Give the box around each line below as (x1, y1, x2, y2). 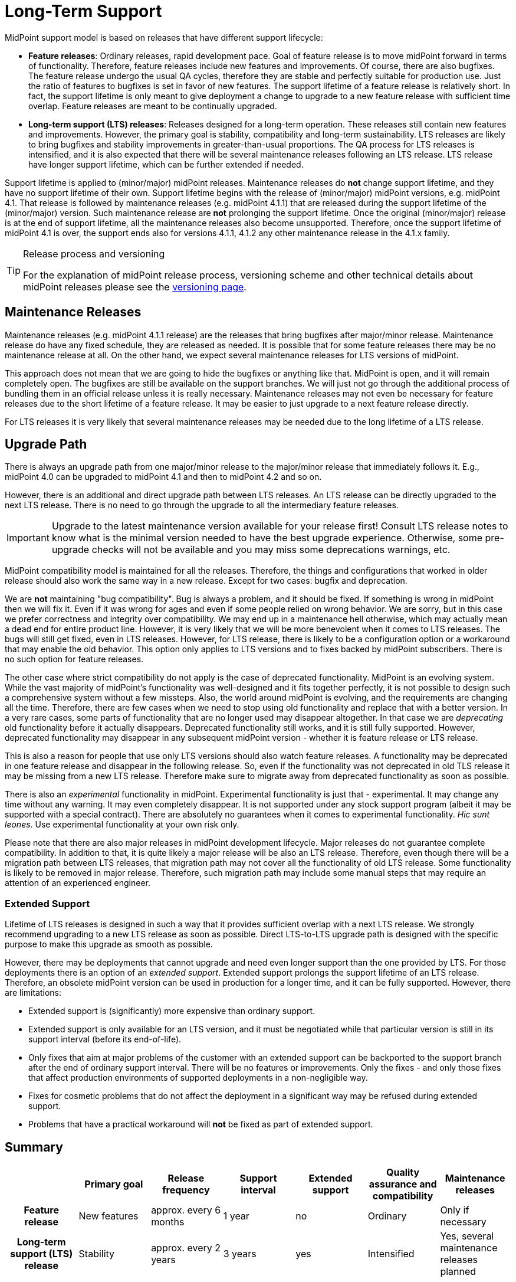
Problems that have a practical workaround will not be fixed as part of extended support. (28, 1119, 373, 1130)
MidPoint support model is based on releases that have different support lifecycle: (5, 32, 323, 42)
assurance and (369, 1178, 437, 1191)
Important (6, 532, 50, 544)
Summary (5, 1139, 63, 1155)
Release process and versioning (23, 247, 165, 260)
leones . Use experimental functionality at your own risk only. (5, 819, 239, 830)
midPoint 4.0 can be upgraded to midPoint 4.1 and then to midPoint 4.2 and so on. (5, 472, 322, 482)
